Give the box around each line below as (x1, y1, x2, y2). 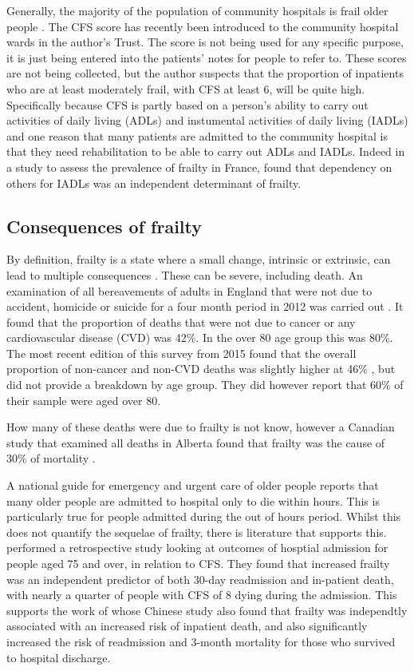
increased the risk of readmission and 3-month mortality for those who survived (6, 633, 396, 649)
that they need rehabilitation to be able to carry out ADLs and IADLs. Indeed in (6, 143, 405, 160)
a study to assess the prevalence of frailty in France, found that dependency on (6, 158, 392, 175)
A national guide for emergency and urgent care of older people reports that (6, 477, 379, 494)
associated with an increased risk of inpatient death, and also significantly (6, 617, 368, 634)
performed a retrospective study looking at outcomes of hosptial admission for (6, 539, 388, 556)
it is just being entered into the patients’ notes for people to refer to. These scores (6, 49, 407, 66)
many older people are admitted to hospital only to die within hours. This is (6, 492, 380, 509)
